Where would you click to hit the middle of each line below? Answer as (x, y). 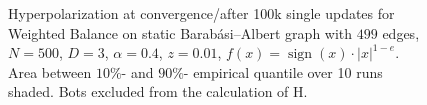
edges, (401, 32)
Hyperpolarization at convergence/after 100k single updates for (201, 13)
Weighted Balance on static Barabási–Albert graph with (180, 32)
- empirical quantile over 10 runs (283, 71)
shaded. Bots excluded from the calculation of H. (158, 91)
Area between (50, 71)
